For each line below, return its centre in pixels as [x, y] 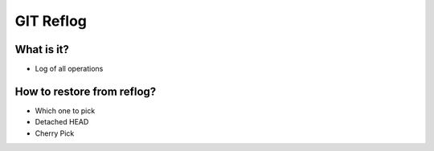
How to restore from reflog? [86, 91]
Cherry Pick [55, 133]
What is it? [42, 49]
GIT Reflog [51, 21]
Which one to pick [65, 110]
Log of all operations [69, 69]
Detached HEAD [62, 122]
